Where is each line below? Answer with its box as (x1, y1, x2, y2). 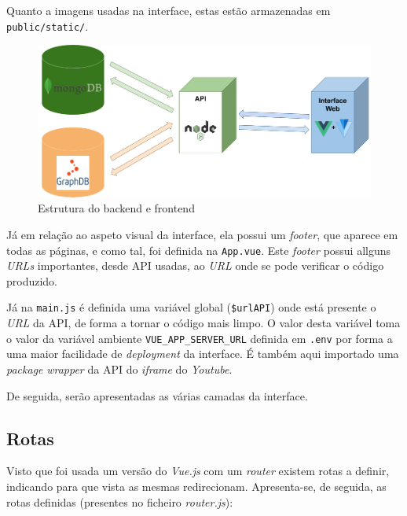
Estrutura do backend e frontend (38, 200, 195, 216)
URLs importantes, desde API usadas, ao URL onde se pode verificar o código (6, 257, 384, 274)
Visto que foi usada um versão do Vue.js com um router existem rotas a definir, (6, 463, 390, 479)
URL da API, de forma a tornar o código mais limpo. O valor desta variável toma (6, 315, 401, 331)
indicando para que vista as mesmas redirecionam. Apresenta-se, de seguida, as (6, 477, 387, 494)
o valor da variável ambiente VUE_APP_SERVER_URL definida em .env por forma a (6, 330, 393, 346)
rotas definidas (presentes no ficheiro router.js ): (6, 493, 233, 510)
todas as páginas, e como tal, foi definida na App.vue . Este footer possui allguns (6, 241, 391, 258)
